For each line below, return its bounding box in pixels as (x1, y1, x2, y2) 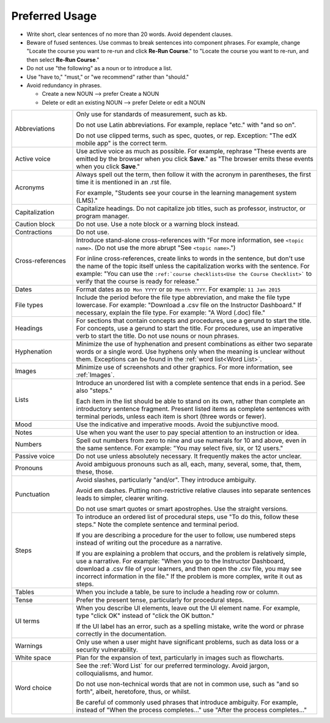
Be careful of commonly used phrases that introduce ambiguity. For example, (76, 698, 299, 707)
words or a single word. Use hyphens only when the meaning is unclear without (76, 347, 305, 356)
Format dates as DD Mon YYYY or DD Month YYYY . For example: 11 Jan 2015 (76, 285, 281, 294)
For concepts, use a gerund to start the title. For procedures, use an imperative (76, 324, 303, 333)
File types (15, 301, 43, 310)
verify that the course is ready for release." (76, 277, 200, 286)
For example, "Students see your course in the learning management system (76, 189, 297, 197)
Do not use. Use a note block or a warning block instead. (76, 220, 240, 228)
